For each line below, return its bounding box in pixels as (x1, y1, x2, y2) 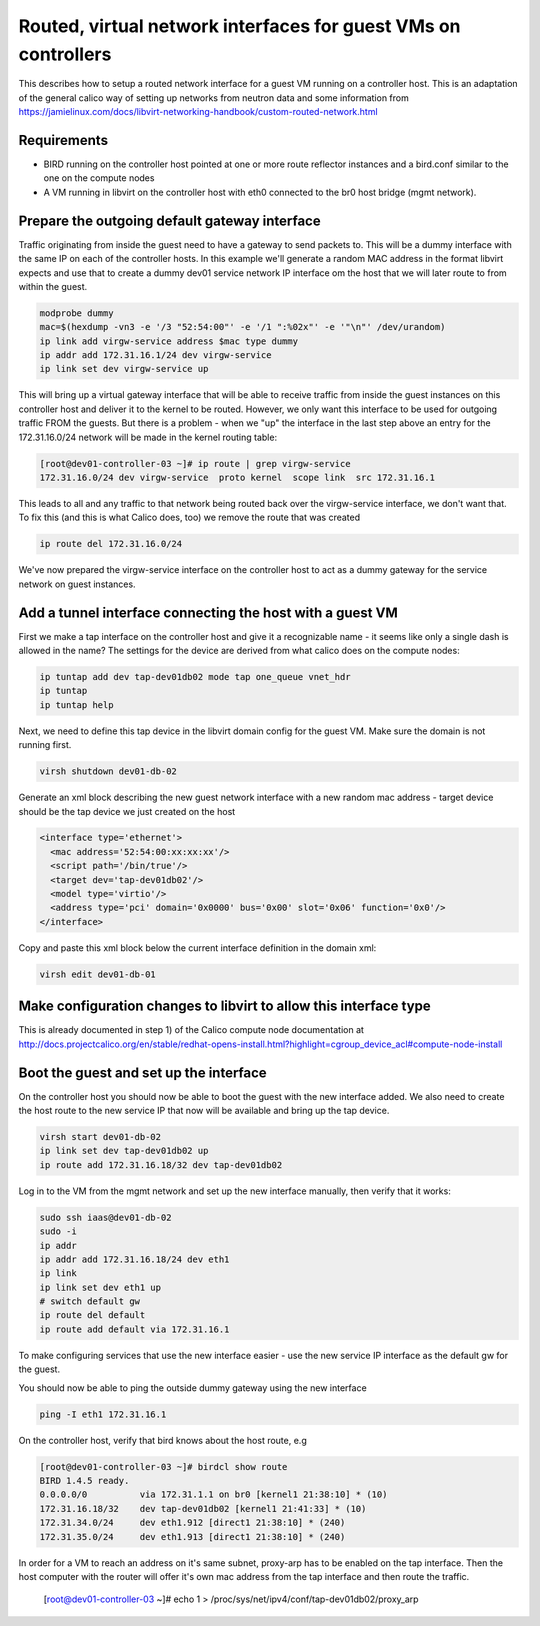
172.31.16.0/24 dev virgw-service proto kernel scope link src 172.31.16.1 (39, 471, 435, 483)
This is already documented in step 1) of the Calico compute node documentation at (18, 1024, 365, 1036)
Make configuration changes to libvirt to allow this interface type (18, 998, 432, 1015)
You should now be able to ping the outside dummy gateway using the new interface (18, 1381, 367, 1394)
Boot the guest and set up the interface (18, 1064, 267, 1081)
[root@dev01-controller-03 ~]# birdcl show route (39, 1461, 288, 1472)
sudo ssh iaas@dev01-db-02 (39, 1211, 172, 1223)
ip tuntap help (39, 699, 114, 710)
